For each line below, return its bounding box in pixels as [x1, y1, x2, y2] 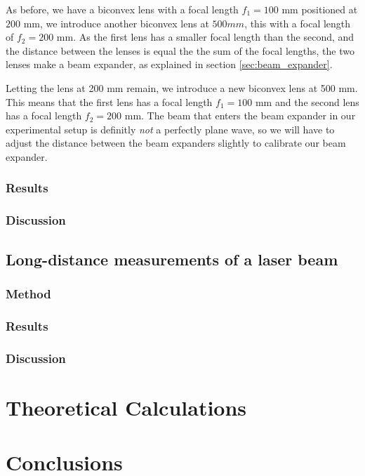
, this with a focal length [244, 15, 351, 30]
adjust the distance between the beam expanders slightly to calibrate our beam [6, 135, 346, 150]
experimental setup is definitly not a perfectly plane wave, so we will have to [6, 121, 335, 136]
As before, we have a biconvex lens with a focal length [6, 2, 239, 16]
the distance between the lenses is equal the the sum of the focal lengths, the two [6, 43, 354, 58]
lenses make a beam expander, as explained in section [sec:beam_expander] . [6, 57, 333, 72]
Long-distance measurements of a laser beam [6, 248, 338, 270]
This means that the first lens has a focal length [6, 94, 213, 109]
